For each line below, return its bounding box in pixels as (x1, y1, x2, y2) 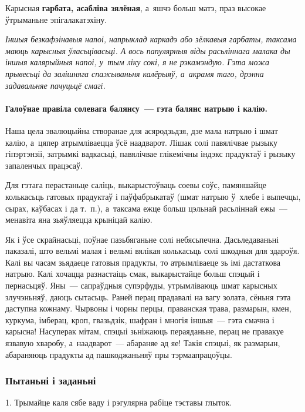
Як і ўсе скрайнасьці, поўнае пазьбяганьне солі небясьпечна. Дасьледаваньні (5, 233, 279, 245)
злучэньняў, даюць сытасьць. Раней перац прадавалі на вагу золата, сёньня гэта (5, 290, 291, 303)
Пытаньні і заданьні (5, 373, 96, 388)
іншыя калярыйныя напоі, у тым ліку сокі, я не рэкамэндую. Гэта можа (5, 56, 269, 68)
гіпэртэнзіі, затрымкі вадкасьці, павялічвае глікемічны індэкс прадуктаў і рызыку (5, 148, 296, 160)
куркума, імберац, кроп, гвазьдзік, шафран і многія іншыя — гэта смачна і (5, 313, 274, 326)
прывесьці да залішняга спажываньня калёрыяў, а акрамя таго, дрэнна (5, 67, 264, 79)
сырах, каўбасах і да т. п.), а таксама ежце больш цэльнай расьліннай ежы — (5, 202, 287, 214)
